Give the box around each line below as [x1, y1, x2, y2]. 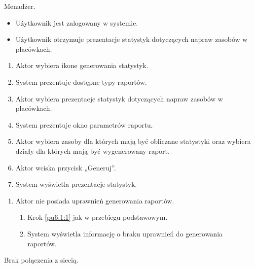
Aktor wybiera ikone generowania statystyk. [15, 60, 148, 70]
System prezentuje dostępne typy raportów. [15, 76, 147, 87]
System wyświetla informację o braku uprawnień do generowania [27, 228, 223, 238]
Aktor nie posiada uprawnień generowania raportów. [15, 195, 174, 205]
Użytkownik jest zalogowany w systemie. [15, 17, 138, 28]
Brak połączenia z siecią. [4, 255, 78, 265]
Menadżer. [4, 1, 36, 11]
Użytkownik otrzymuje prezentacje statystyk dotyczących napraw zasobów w [15, 34, 248, 44]
